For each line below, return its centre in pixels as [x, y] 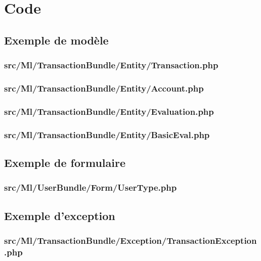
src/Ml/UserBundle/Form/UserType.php [91, 187]
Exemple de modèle [56, 40]
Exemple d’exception [60, 215]
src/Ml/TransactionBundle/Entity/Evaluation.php [109, 111]
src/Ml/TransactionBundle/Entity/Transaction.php [111, 65]
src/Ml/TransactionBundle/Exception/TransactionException [130, 240]
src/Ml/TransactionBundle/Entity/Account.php [104, 88]
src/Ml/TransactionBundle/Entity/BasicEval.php [107, 134]
